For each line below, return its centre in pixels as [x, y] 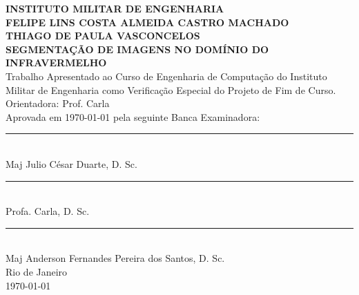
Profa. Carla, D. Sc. [48, 211]
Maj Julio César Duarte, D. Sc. [71, 163]
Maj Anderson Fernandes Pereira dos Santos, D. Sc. [115, 258]
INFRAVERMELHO [56, 63]
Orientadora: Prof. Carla [58, 103]
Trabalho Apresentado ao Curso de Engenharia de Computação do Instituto [166, 76]
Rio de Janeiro [37, 271]
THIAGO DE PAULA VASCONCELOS [103, 36]
